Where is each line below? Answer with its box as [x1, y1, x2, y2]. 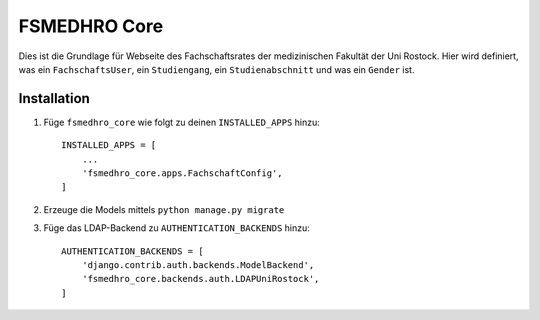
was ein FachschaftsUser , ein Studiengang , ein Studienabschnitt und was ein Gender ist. [18, 63, 415, 75]
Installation [18, 90, 90, 107]
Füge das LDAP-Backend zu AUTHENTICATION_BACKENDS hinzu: [43, 222, 310, 234]
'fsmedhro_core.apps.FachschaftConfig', [81, 168, 284, 179]
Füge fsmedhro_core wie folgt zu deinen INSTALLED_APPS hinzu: [43, 116, 320, 128]
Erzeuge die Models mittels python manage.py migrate [43, 203, 285, 215]
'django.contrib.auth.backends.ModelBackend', [81, 259, 315, 270]
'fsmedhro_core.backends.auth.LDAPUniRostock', [81, 273, 320, 285]
